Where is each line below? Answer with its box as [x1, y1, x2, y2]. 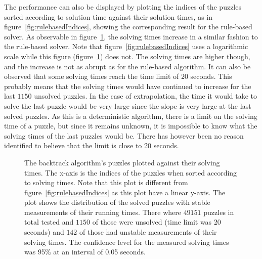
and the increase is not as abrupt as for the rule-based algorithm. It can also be [4, 61, 251, 71]
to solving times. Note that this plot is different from [24, 177, 188, 188]
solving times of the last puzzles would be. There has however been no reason [4, 130, 244, 141]
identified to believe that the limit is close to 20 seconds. [4, 140, 179, 151]
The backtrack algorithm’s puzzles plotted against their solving [24, 157, 220, 167]
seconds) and [24, 227, 64, 237]
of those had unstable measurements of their [79, 227, 217, 237]
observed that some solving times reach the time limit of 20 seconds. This [4, 71, 232, 81]
